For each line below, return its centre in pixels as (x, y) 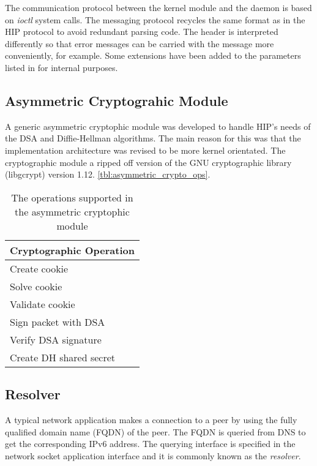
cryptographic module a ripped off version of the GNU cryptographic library (148, 162)
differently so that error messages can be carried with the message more (140, 43)
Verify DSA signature (56, 339)
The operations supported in (72, 197)
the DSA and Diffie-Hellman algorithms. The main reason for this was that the (153, 138)
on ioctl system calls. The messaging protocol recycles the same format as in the (155, 19)
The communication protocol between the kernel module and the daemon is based (158, 7)
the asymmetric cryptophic (72, 211)
